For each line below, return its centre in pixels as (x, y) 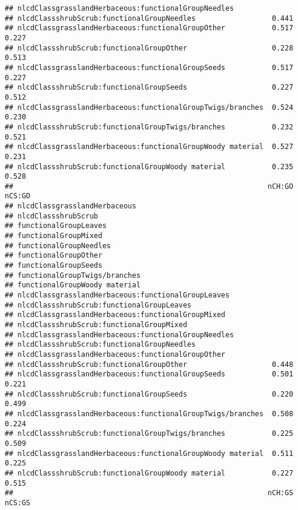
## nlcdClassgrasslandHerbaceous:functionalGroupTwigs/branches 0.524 (149, 107)
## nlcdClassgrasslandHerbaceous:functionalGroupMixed (115, 315)
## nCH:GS (149, 493)
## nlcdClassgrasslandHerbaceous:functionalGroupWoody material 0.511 (149, 453)
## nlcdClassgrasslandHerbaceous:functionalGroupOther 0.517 (149, 28)
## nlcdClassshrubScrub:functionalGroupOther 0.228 (149, 48)
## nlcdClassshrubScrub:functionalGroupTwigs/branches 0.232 (149, 127)
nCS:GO (17, 196)
